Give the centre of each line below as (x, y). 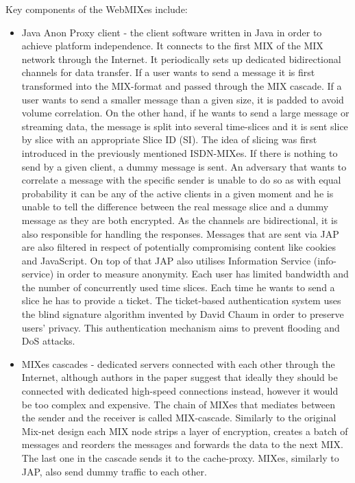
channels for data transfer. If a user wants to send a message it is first (168, 72)
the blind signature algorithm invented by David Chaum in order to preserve (183, 314)
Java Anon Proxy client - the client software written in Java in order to (172, 32)
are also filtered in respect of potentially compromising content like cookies (179, 247)
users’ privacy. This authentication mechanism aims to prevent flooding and (181, 327)
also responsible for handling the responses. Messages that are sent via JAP (180, 233)
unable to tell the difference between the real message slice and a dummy (175, 207)
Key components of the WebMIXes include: (97, 9)
